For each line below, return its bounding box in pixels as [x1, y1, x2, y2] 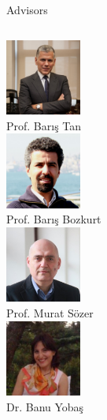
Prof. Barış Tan [6, 117, 82, 133]
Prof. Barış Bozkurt [6, 211, 101, 227]
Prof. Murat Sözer [6, 305, 94, 321]
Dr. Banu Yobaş [6, 398, 84, 414]
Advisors [6, 2, 48, 17]
